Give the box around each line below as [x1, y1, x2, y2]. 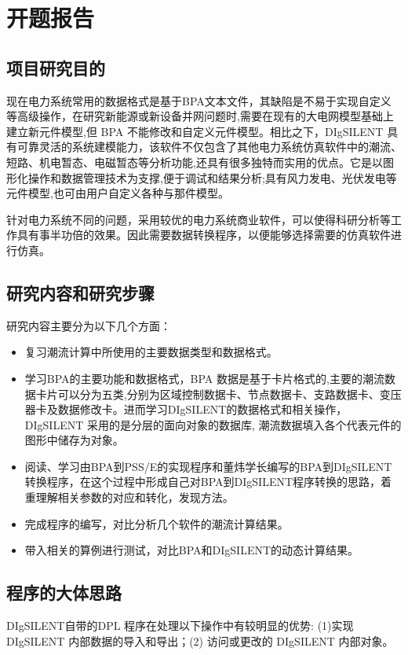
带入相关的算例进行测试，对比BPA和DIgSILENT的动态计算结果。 [24, 542, 359, 558]
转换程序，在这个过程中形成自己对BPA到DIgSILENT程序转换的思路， [24, 473, 381, 490]
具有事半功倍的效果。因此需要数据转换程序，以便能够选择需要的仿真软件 [16, 226, 391, 243]
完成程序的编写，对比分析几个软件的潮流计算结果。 [24, 515, 289, 532]
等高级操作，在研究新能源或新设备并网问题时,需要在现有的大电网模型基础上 [6, 108, 394, 124]
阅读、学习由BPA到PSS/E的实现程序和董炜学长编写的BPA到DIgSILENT [24, 458, 392, 474]
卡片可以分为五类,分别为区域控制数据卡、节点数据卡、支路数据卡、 [35, 385, 380, 402]
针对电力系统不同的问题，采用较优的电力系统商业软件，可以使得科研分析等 [6, 211, 391, 227]
